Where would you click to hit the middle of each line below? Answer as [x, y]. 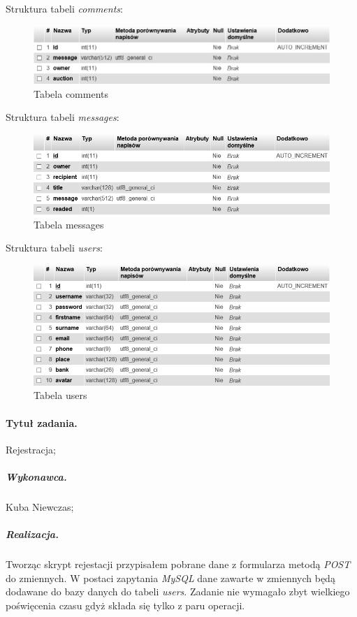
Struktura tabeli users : [54, 248]
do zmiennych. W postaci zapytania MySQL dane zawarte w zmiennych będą [170, 578]
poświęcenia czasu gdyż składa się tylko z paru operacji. [125, 605]
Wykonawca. [36, 477]
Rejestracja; [31, 449]
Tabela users [60, 395]
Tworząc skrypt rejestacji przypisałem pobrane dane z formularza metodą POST [178, 564]
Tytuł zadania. [42, 422]
